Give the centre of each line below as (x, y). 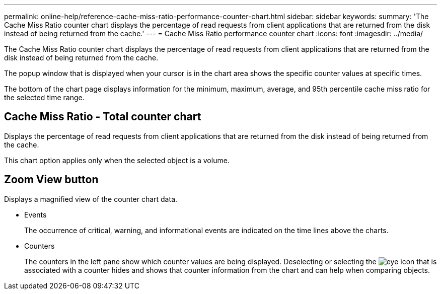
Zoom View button (51, 180)
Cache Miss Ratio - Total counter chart (103, 117)
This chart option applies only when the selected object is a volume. (117, 160)
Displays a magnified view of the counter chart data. (91, 199)
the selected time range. (44, 97)
